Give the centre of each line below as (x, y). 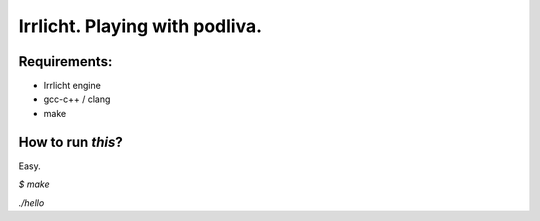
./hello (31, 202)
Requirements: (65, 61)
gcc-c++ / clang (77, 99)
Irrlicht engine (72, 86)
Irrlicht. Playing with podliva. (140, 26)
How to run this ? (71, 141)
